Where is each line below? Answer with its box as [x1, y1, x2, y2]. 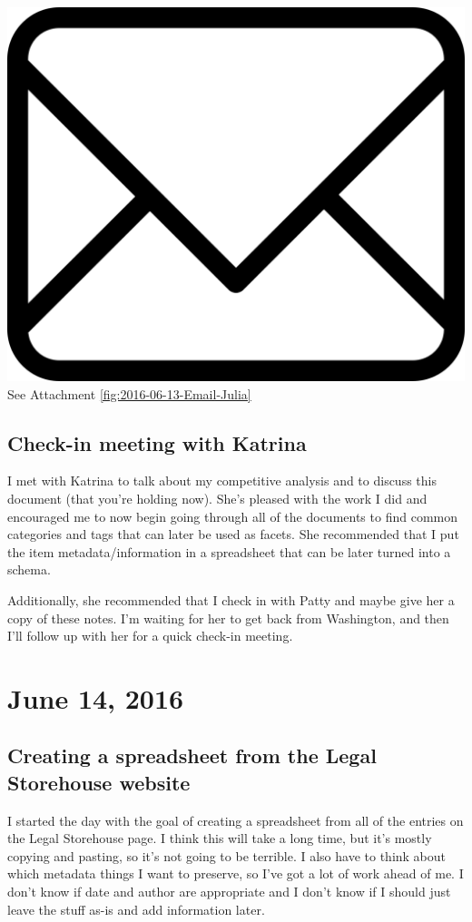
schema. [7, 560, 51, 579]
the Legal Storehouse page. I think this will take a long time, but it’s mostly [7, 829, 432, 848]
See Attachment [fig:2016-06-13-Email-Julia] [7, 384, 251, 403]
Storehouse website [7, 768, 191, 796]
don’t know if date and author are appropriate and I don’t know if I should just [7, 882, 451, 901]
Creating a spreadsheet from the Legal [7, 741, 377, 770]
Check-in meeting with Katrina [7, 428, 307, 456]
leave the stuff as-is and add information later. [7, 899, 265, 918]
